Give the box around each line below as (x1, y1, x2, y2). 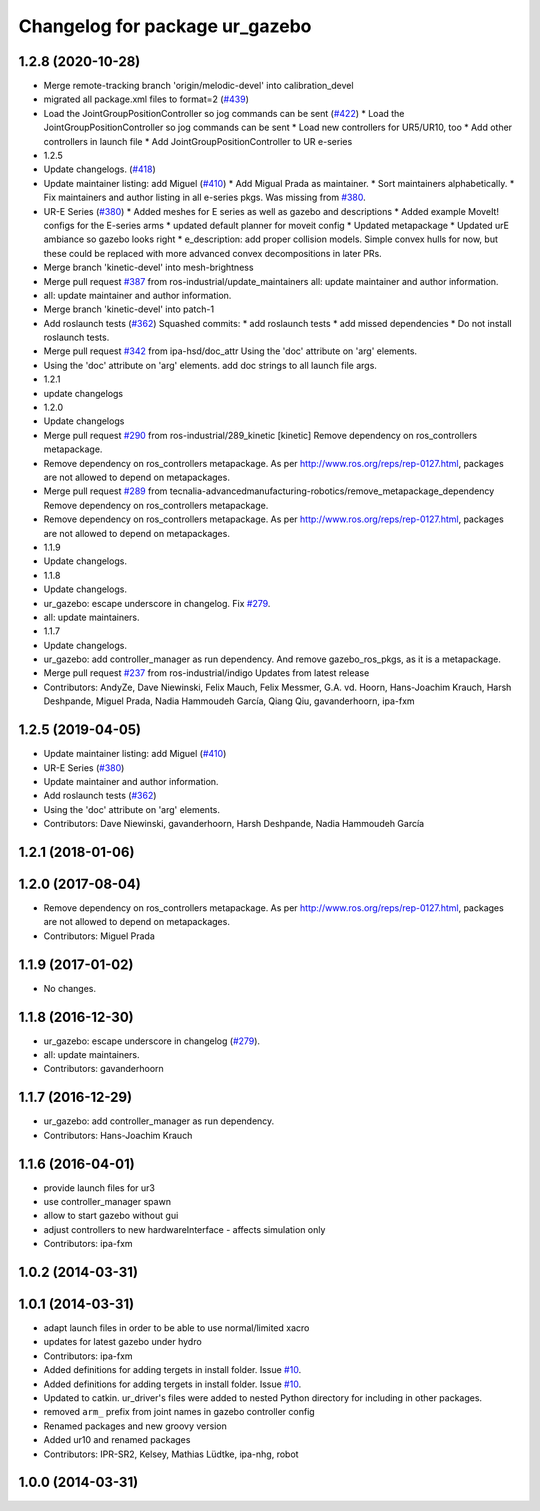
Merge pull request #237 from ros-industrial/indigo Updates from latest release (43, 667, 370, 679)
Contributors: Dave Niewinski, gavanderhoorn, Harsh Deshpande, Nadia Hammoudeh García (43, 818, 425, 830)
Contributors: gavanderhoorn (43, 1063, 164, 1075)
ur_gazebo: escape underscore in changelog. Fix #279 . (43, 597, 271, 609)
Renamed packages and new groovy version (43, 1420, 227, 1432)
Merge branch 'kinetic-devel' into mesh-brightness (43, 261, 254, 274)
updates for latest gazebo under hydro (43, 1336, 202, 1348)
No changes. (43, 982, 97, 994)
